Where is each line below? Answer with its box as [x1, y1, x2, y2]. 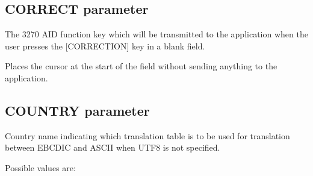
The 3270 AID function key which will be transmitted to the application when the [5, 28, 308, 40]
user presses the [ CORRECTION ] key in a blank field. [5, 39, 205, 52]
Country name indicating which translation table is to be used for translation [5, 129, 290, 142]
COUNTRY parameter [5, 101, 150, 119]
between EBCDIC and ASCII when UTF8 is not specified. [5, 141, 220, 154]
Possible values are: [5, 161, 76, 174]
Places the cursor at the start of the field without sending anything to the [5, 60, 277, 72]
